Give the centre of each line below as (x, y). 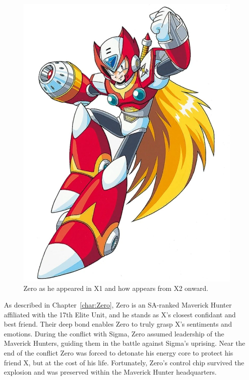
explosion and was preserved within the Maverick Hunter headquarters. (110, 372)
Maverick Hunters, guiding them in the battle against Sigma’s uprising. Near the (124, 343)
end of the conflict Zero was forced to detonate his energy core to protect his (119, 352)
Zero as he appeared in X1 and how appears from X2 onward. (116, 288)
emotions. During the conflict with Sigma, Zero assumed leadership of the (114, 333)
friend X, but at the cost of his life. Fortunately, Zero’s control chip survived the (124, 362)
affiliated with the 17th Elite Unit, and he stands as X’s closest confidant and (120, 314)
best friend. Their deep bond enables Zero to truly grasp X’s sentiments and (118, 324)
